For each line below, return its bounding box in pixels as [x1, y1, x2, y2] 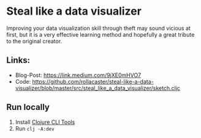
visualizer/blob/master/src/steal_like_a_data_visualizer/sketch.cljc [15, 84, 181, 92]
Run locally [6, 102, 50, 112]
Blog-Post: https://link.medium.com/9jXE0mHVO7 [15, 71, 142, 79]
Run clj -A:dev [15, 125, 55, 132]
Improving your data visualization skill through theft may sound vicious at [6, 24, 191, 32]
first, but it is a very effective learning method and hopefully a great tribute [6, 31, 195, 38]
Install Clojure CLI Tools [15, 118, 75, 126]
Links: [6, 55, 31, 65]
